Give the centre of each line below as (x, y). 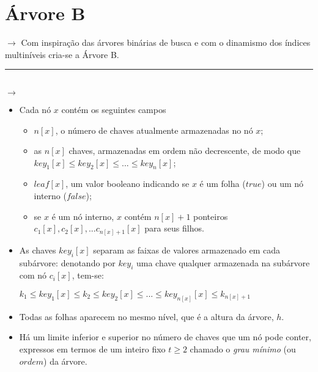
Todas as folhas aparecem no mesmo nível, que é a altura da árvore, (146, 316)
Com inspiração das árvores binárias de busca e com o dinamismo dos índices (166, 42)
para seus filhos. (174, 228)
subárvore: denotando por (67, 262)
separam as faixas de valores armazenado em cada (187, 250)
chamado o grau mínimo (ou (243, 349)
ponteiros (211, 216)
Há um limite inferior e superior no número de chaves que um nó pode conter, (165, 337)
